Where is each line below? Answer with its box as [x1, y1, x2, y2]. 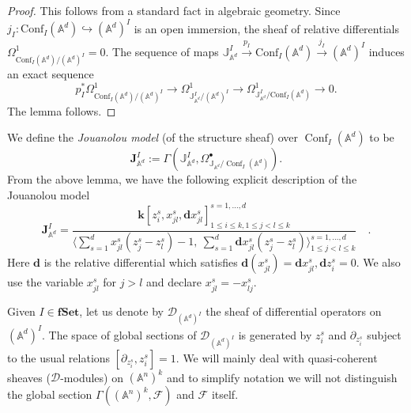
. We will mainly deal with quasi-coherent [175, 349, 378, 366]
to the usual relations [7, 349, 111, 366]
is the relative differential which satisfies [43, 254, 238, 271]
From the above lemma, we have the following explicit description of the [7, 171, 357, 188]
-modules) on [60, 369, 123, 385]
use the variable [7, 274, 84, 290]
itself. [211, 386, 239, 403]
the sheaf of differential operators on [205, 302, 382, 319]
